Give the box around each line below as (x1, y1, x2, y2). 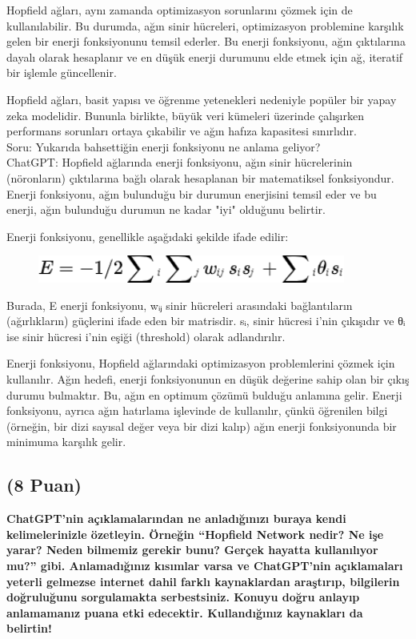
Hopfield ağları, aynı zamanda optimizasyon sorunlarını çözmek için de (6, 2, 353, 18)
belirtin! (6, 620, 52, 637)
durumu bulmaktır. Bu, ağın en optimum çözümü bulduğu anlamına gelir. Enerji (6, 386, 402, 403)
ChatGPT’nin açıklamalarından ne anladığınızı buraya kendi (6, 510, 346, 527)
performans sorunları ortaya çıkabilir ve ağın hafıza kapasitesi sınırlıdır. (6, 123, 357, 139)
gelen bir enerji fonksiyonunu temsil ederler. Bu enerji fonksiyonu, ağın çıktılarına (6, 33, 406, 50)
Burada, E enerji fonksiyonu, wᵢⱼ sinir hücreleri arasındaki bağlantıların (6, 296, 353, 313)
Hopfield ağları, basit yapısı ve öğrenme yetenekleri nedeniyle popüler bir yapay (6, 90, 397, 107)
